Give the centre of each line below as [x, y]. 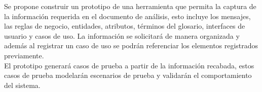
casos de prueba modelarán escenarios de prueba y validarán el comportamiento [128, 75]
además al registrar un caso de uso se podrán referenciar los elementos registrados [131, 45]
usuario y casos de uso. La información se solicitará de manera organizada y [122, 35]
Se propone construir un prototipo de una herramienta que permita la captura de [130, 6]
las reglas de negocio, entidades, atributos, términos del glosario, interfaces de [125, 26]
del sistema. [22, 85]
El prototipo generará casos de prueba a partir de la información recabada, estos [129, 65]
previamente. [24, 55]
